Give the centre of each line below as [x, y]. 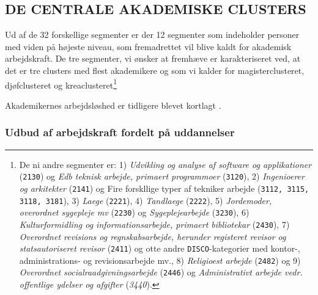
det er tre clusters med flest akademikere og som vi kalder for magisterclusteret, [155, 70]
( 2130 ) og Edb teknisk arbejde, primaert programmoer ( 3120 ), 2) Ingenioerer [162, 176]
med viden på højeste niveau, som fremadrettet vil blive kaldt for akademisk [148, 46]
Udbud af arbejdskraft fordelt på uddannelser [120, 132]
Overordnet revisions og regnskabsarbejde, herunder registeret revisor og [153, 236]
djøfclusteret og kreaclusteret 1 [61, 84]
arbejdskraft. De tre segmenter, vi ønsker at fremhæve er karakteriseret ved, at [153, 58]
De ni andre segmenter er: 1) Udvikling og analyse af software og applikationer [165, 164]
